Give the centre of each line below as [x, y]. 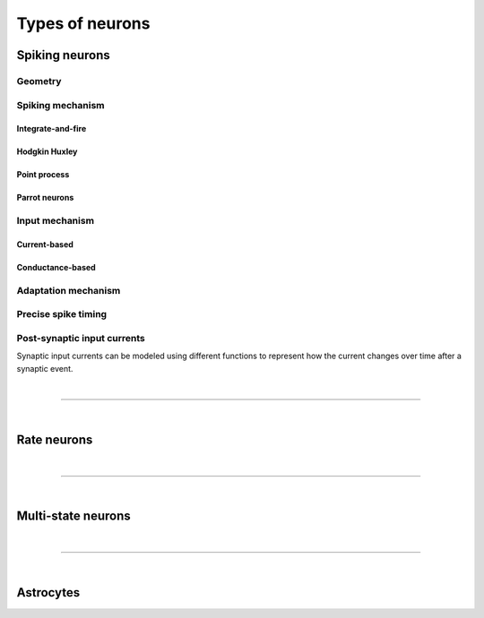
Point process [43, 175]
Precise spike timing [62, 314]
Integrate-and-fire [52, 129]
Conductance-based [56, 267]
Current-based [45, 244]
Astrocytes [48, 592]
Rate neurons [55, 440]
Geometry [39, 81]
